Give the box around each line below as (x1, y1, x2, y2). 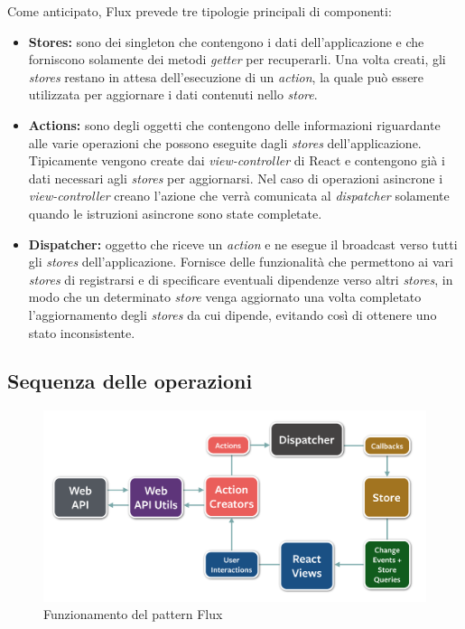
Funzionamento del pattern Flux (43, 605, 223, 624)
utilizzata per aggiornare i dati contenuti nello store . (28, 85, 318, 104)
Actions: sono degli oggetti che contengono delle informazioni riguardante (28, 115, 441, 134)
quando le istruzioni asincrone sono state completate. (28, 203, 322, 222)
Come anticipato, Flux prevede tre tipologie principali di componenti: (7, 2, 392, 20)
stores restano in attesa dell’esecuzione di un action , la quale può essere (28, 67, 424, 86)
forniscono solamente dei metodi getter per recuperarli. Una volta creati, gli (28, 50, 446, 69)
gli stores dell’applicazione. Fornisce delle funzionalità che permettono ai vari (28, 252, 453, 271)
